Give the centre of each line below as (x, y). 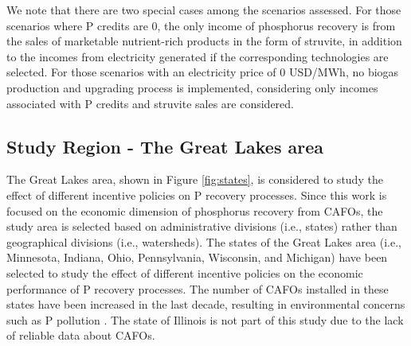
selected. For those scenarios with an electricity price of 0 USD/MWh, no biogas (203, 72)
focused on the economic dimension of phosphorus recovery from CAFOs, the (195, 210)
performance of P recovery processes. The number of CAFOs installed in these (198, 288)
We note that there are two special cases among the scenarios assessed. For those (204, 10)
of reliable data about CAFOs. (81, 335)
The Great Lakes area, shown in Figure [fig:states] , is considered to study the (195, 179)
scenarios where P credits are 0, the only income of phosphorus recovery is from (201, 25)
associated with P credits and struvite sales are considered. (150, 103)
